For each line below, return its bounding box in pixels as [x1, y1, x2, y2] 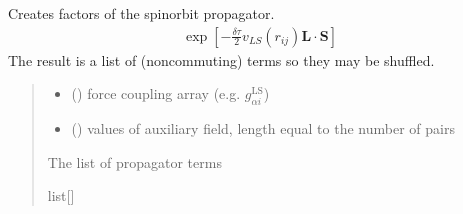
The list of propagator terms [47, 151, 222, 172]
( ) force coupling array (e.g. [71, 83, 241, 104]
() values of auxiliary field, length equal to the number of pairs [71, 118, 455, 139]
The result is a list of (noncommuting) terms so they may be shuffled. [8, 49, 435, 70]
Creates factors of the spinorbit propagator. [8, 3, 275, 23]
